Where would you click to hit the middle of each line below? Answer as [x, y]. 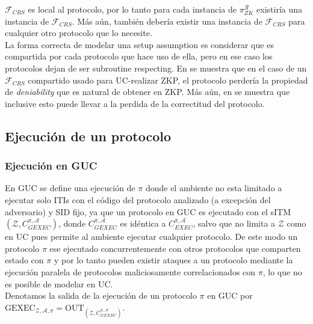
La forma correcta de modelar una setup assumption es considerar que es [139, 44]
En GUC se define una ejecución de [70, 188]
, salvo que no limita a [234, 223]
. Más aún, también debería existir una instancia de [167, 21]
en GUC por [230, 295]
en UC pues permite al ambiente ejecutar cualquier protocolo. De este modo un [151, 237]
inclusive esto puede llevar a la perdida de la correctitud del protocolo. [135, 103]
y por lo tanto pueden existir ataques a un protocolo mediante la [173, 260]
